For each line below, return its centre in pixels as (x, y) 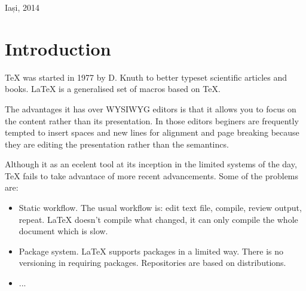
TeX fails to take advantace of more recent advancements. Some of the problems (152, 175)
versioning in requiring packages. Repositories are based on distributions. (152, 263)
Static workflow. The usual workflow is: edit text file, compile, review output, (160, 208)
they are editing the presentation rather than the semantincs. (117, 144)
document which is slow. (63, 231)
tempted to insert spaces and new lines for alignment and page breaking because (152, 132)
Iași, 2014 (22, 7)
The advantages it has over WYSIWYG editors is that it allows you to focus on (151, 108)
